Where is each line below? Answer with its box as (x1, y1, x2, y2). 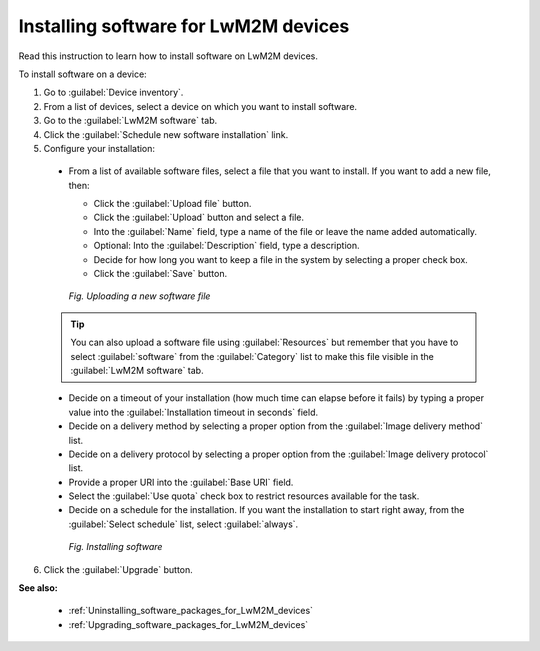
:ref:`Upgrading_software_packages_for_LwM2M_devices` (68, 618, 309, 630)
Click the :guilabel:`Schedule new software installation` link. (43, 128, 289, 140)
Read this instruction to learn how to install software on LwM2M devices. (18, 50, 319, 62)
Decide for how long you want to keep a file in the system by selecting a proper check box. (93, 253, 469, 265)
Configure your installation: (43, 142, 155, 154)
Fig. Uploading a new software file (68, 290, 211, 302)
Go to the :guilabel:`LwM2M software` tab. (43, 115, 218, 127)
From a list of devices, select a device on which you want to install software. (43, 100, 358, 112)
